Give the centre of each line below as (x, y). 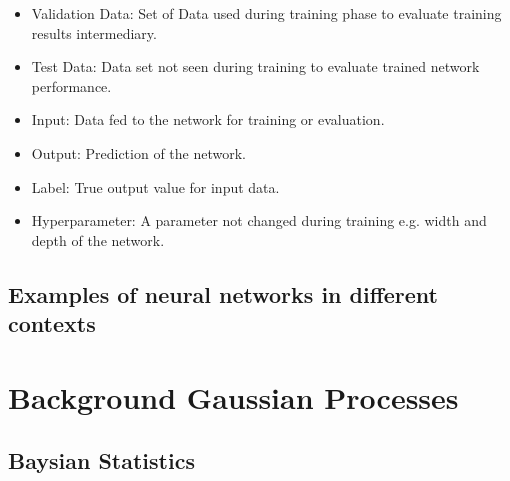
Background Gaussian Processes (233, 396)
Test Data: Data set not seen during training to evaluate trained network (255, 66)
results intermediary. (94, 32)
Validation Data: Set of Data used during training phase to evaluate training (266, 13)
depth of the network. (98, 239)
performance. (71, 85)
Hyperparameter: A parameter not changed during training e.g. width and (259, 220)
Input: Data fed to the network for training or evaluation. (208, 119)
